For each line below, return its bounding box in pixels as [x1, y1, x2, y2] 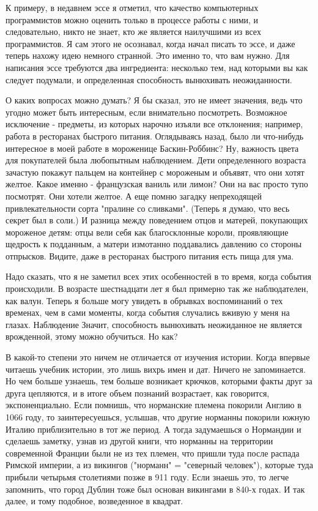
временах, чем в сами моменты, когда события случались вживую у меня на [6, 306, 290, 319]
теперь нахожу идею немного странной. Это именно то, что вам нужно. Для [6, 49, 290, 62]
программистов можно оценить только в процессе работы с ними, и [6, 13, 259, 26]
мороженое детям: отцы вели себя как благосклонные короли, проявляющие [6, 225, 289, 238]
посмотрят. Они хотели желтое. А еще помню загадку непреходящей [6, 189, 262, 202]
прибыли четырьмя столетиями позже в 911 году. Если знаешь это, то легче [6, 470, 289, 483]
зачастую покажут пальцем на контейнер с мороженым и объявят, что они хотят [6, 165, 305, 178]
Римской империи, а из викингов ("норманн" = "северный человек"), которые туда [6, 458, 313, 471]
